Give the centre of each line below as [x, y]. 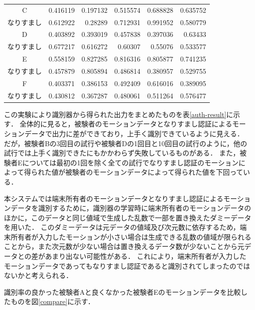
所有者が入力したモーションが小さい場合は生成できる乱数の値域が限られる [131, 236]
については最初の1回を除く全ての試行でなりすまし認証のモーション [130, 162]
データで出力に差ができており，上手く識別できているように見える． [134, 133]
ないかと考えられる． [38, 275]
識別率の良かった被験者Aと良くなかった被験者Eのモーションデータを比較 [122, 292]
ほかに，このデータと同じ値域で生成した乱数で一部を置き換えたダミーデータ [128, 217]
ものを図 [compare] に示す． [53, 301]
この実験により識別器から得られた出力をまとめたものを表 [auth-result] [115, 114]
